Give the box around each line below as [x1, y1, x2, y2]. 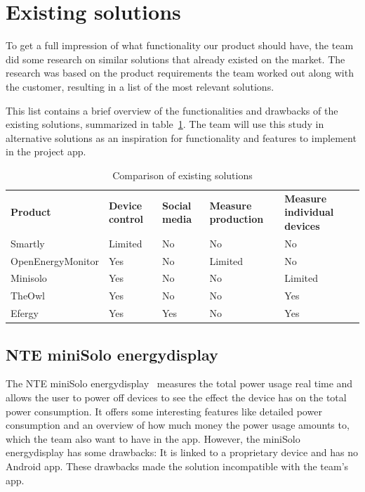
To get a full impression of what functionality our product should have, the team [6, 38, 354, 53]
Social [161, 198, 192, 212]
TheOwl [11, 288, 45, 303]
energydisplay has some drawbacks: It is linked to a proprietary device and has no [6, 445, 358, 460]
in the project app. [6, 144, 86, 159]
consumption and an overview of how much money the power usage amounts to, [6, 417, 350, 432]
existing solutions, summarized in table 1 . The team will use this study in [6, 117, 324, 131]
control [108, 212, 144, 226]
